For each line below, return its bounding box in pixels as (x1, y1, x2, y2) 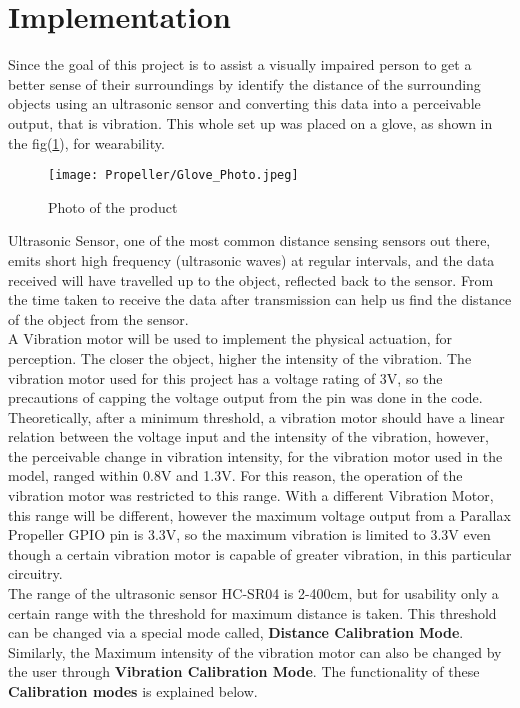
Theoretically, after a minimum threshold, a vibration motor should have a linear (8, 406, 505, 427)
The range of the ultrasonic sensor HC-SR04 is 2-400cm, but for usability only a (8, 583, 499, 604)
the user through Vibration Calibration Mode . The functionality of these (8, 661, 480, 682)
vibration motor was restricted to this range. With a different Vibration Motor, (8, 485, 494, 506)
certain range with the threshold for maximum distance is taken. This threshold (8, 602, 497, 623)
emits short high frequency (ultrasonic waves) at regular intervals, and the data (8, 249, 495, 270)
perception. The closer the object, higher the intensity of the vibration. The (8, 347, 472, 368)
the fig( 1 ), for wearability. (8, 132, 165, 153)
